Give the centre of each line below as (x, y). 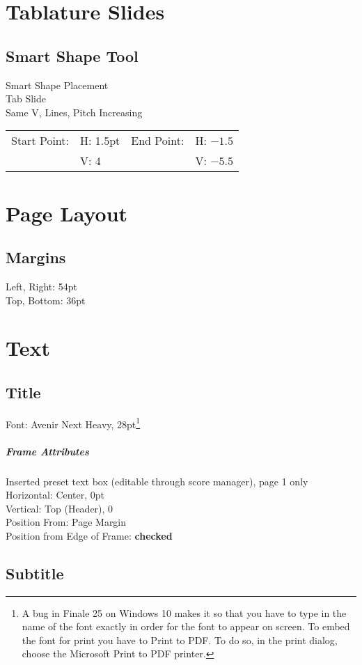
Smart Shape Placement (57, 85)
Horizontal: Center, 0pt (55, 495)
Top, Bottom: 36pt (46, 300)
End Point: (158, 141)
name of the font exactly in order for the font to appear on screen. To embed (186, 626)
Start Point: (40, 141)
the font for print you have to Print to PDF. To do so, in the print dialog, (180, 640)
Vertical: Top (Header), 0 (60, 508)
